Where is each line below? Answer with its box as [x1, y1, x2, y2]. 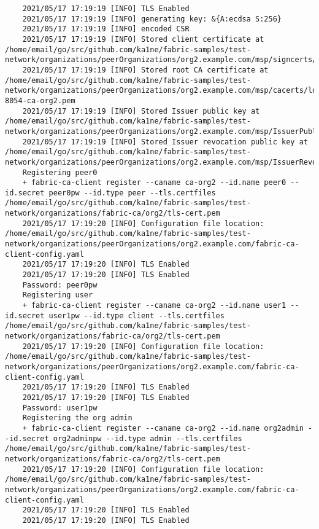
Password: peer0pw [22, 280, 98, 289]
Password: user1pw [22, 403, 98, 412]
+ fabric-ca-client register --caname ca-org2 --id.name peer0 [22, 178, 286, 187]
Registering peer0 [22, 168, 98, 177]
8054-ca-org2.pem [5, 96, 75, 105]
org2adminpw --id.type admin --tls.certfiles [53, 434, 242, 443]
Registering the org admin [22, 413, 133, 423]
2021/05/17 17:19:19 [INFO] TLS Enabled [22, 4, 190, 13]
